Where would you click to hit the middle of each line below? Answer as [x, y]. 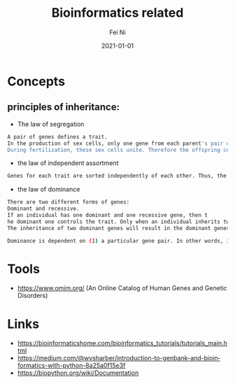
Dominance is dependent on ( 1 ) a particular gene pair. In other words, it [120, 241]
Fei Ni [117, 32]
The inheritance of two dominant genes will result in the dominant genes [119, 228]
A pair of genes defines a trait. [58, 137]
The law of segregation [51, 124]
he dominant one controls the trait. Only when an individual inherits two [120, 222]
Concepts [36, 81]
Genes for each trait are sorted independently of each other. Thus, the [117, 176]
